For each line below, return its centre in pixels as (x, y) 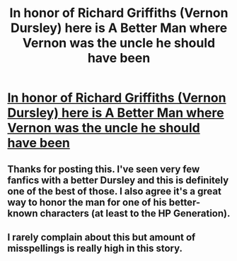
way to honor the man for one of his (87, 202)
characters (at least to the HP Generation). (135, 213)
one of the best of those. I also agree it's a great (114, 191)
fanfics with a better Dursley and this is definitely (118, 180)
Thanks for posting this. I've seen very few (104, 169)
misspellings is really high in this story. (95, 248)
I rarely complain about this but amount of (102, 237)
